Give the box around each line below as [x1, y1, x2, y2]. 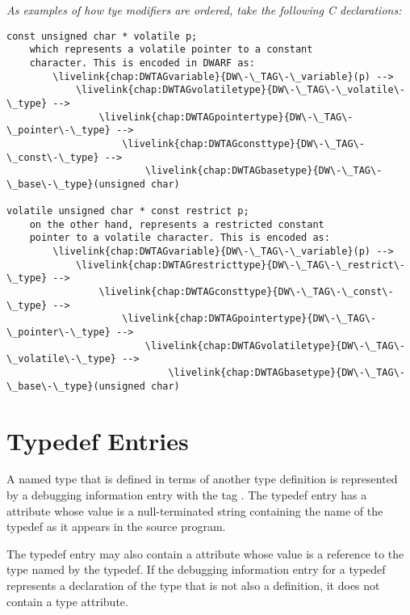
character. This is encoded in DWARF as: [29, 57, 255, 69]
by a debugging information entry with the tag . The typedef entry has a [6, 487, 367, 503]
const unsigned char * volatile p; [6, 30, 198, 42]
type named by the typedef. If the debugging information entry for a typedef [6, 561, 386, 578]
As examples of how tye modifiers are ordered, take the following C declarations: [6, 2, 402, 18]
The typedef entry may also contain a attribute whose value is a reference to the [6, 545, 404, 562]
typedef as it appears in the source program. [6, 518, 226, 535]
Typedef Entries [6, 423, 189, 457]
